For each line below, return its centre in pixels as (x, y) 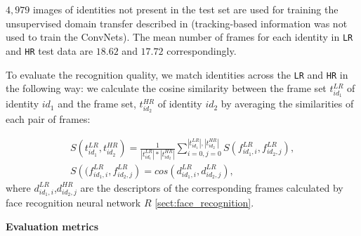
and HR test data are (50, 50)
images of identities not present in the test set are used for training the (185, 9)
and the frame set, (97, 104)
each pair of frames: (48, 119)
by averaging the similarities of (287, 104)
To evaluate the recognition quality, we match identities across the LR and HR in (177, 74)
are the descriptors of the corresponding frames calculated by (212, 187)
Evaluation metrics (52, 226)
